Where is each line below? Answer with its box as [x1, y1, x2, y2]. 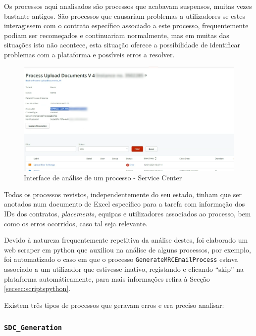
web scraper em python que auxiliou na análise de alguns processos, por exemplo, [4, 244, 251, 254]
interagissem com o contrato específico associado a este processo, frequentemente [4, 20, 249, 31]
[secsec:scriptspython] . [4, 283, 71, 294]
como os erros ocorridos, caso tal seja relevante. [4, 218, 148, 228]
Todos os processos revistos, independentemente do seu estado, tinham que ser [4, 189, 242, 199]
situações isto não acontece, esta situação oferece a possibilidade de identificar [4, 40, 240, 50]
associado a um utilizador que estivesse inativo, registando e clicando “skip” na [4, 264, 244, 274]
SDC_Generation [4, 324, 62, 332]
